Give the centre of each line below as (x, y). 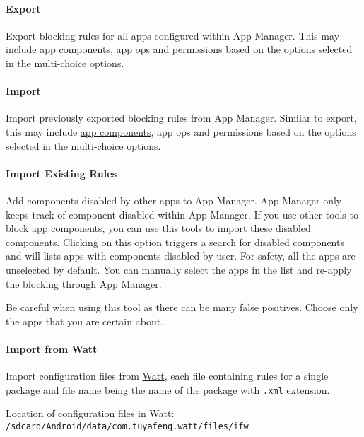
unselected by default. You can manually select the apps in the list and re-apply (179, 269)
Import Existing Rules (61, 173)
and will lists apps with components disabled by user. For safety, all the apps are (181, 256)
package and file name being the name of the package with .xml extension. (168, 389)
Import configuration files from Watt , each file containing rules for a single (167, 376)
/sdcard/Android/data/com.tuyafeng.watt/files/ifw (127, 426)
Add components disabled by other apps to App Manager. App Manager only (174, 200)
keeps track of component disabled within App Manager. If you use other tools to (182, 214)
